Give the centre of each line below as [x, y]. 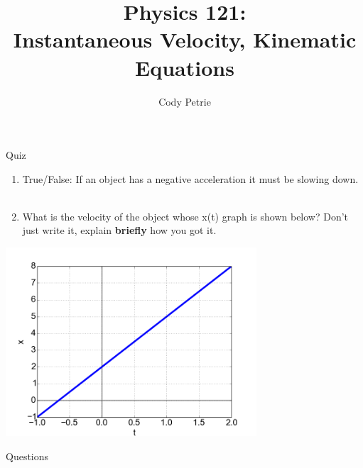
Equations [185, 67]
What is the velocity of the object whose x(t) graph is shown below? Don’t [185, 216]
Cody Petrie [185, 101]
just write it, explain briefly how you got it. [119, 230]
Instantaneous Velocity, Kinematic [185, 39]
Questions [27, 456]
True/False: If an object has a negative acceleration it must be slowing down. [190, 178]
